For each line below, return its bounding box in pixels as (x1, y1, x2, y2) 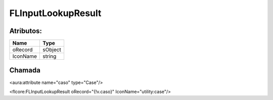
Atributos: (9, 27, 42, 35)
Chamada (9, 66, 40, 75)
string (42, 53, 57, 60)
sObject (42, 46, 62, 53)
